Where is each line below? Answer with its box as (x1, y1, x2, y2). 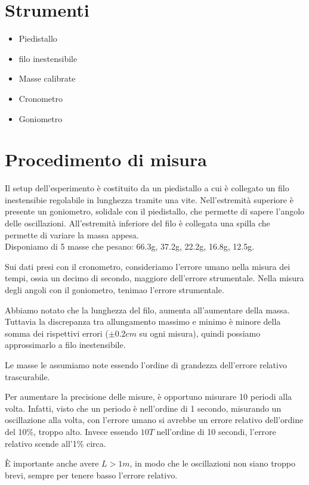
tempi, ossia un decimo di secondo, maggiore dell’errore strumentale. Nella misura (5, 272, 304, 284)
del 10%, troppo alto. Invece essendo (5, 425, 138, 437)
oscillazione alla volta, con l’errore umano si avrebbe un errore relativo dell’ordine (5, 414, 304, 426)
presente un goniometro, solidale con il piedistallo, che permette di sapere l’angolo (5, 205, 305, 217)
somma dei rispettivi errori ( (5, 327, 109, 339)
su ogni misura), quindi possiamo (139, 327, 261, 339)
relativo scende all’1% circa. (5, 437, 106, 449)
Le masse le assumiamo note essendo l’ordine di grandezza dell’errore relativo (5, 358, 287, 371)
